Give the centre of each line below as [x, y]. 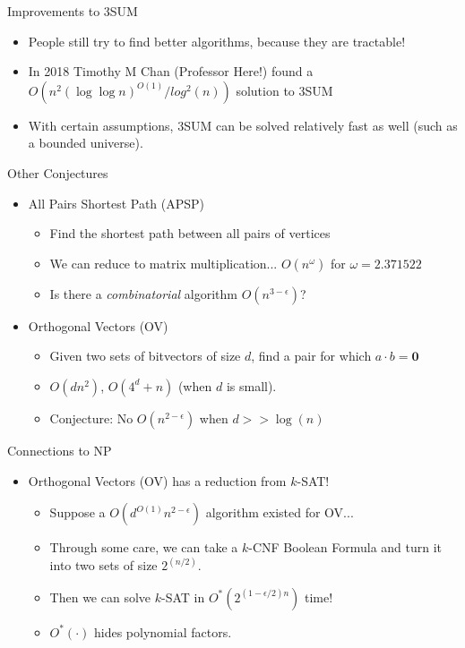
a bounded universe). [86, 143]
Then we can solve [100, 597]
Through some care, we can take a [144, 547]
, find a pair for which [311, 356]
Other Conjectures [58, 172]
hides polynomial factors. [163, 631]
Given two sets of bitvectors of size [145, 356]
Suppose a [77, 512]
